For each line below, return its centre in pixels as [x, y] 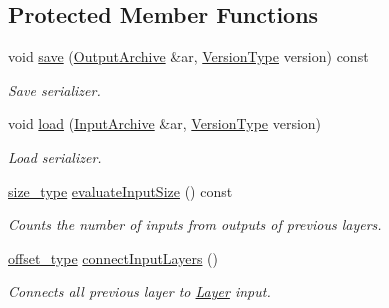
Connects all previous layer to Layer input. [139, 291]
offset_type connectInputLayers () [113, 257]
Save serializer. [54, 89]
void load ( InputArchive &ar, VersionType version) [165, 123]
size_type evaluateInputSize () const [120, 190]
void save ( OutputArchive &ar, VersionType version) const [188, 56]
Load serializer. [55, 156]
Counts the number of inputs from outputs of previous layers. [195, 224]
